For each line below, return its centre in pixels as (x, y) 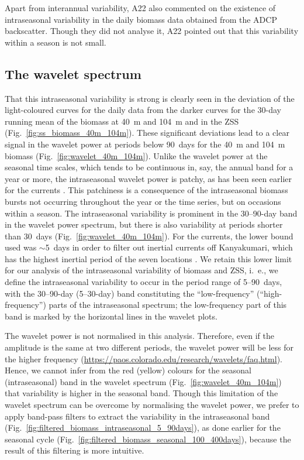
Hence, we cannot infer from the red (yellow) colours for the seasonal (128, 370)
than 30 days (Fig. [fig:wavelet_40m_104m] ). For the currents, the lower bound (149, 236)
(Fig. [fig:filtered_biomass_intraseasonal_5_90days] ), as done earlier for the (143, 428)
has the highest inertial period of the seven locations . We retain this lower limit (148, 258)
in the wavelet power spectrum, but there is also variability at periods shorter (144, 224)
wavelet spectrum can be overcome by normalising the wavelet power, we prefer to (152, 405)
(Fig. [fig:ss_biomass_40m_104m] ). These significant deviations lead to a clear (147, 133)
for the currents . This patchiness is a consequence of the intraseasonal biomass (146, 190)
